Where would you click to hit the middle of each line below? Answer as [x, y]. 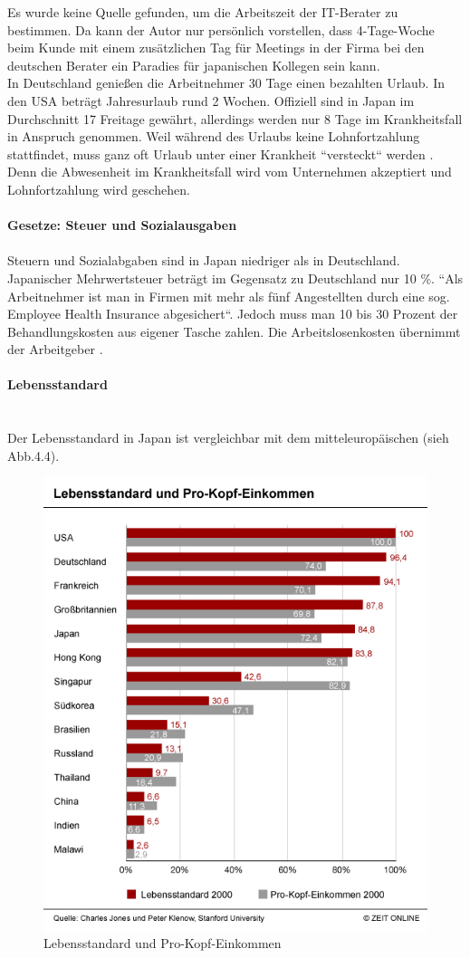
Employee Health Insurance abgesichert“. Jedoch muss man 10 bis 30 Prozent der [233, 314]
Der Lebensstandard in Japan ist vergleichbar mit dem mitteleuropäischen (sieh [228, 438]
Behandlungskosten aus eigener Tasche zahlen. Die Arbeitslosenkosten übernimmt [234, 331]
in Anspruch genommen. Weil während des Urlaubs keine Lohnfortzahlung [214, 136]
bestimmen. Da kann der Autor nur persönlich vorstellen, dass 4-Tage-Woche [221, 29]
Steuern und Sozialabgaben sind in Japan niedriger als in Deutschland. [204, 260]
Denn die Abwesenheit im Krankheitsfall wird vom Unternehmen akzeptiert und [230, 172]
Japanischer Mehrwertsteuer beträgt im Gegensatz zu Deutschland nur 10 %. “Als [235, 278]
